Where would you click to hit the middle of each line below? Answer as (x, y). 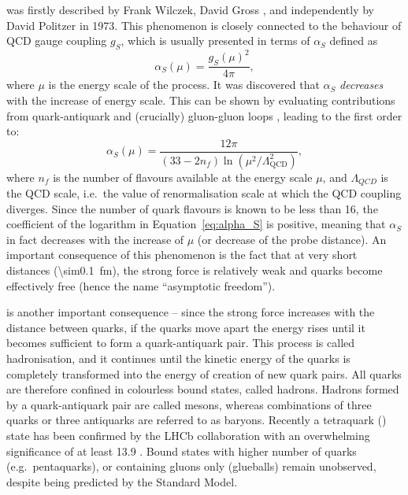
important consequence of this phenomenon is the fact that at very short (182, 255)
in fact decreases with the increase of (95, 239)
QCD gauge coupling (57, 41)
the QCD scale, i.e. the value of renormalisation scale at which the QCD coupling (204, 193)
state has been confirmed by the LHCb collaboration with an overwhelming (188, 435)
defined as (354, 41)
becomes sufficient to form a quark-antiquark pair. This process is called (181, 343)
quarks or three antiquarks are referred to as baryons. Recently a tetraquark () (197, 420)
